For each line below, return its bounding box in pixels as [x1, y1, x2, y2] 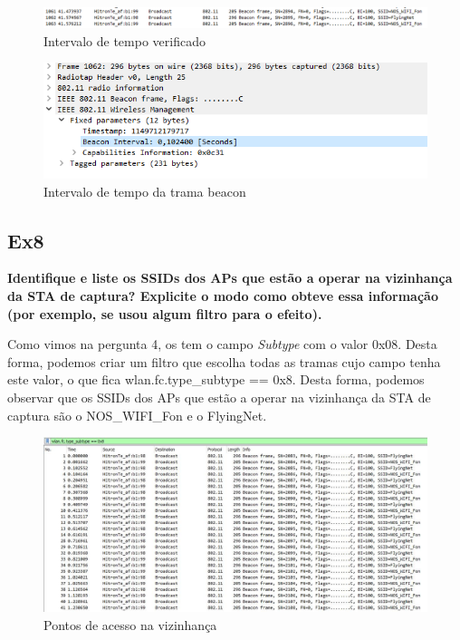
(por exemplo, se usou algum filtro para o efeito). [7, 304, 322, 323]
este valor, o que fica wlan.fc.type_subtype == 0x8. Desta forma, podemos [7, 370, 425, 389]
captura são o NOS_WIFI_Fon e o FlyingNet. [7, 405, 267, 424]
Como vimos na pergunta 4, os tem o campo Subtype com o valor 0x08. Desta [7, 335, 437, 354]
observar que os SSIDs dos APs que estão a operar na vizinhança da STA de [7, 387, 431, 406]
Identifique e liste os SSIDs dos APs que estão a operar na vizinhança [7, 268, 453, 287]
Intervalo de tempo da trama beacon [43, 181, 246, 200]
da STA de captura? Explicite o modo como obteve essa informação [7, 286, 438, 305]
